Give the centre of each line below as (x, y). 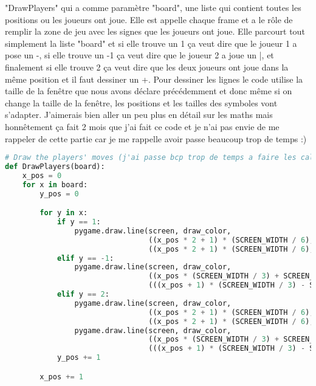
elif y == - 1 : (85, 258)
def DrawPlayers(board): (55, 167)
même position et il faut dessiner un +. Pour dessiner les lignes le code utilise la (154, 79)
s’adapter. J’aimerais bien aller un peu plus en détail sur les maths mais (139, 115)
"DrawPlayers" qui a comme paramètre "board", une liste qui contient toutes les (153, 7)
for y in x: (64, 213)
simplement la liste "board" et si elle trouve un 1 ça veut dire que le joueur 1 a (151, 43)
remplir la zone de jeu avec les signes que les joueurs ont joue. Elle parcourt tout (155, 31)
